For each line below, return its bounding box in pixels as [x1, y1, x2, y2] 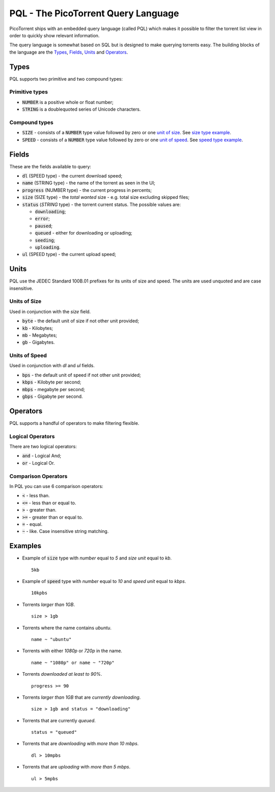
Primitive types [9, 88, 48, 95]
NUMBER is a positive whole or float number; [22, 99, 114, 105]
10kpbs [31, 590, 48, 596]
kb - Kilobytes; [22, 325, 53, 331]
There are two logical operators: [9, 444, 77, 450]
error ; [35, 216, 50, 222]
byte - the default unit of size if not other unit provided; [22, 318, 140, 324]
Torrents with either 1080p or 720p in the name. [22, 648, 122, 654]
